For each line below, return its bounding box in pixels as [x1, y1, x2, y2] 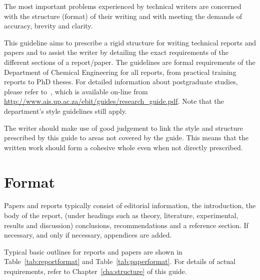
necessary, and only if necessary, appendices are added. [4, 230, 172, 240]
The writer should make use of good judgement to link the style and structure [4, 122, 243, 133]
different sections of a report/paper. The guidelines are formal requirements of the [4, 56, 255, 67]
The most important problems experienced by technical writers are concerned [4, 1, 241, 11]
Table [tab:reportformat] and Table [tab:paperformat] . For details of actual [4, 256, 236, 267]
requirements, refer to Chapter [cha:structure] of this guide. [4, 266, 187, 276]
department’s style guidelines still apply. [4, 105, 127, 116]
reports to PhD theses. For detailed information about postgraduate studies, [4, 76, 238, 87]
